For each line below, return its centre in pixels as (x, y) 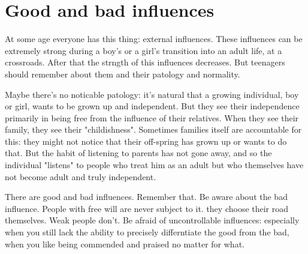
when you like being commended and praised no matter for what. (125, 243)
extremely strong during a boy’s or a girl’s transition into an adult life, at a (144, 50)
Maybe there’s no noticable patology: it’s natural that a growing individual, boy (152, 94)
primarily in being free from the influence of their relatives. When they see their (152, 117)
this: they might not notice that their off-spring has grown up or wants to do (146, 141)
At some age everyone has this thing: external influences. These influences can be (154, 39)
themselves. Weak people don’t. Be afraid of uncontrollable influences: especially (152, 220)
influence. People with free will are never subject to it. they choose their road (147, 208)
